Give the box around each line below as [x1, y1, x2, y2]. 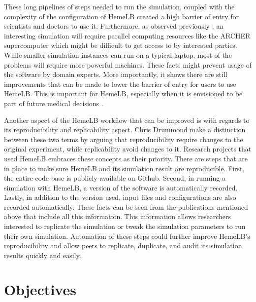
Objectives [4, 279, 76, 299]
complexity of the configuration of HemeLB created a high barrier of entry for [4, 11, 239, 21]
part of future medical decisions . [4, 98, 103, 108]
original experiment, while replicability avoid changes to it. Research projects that [4, 144, 252, 154]
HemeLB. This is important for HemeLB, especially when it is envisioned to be [4, 88, 243, 99]
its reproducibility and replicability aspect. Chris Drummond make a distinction [4, 124, 246, 135]
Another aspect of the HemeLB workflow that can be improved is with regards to [4, 114, 250, 125]
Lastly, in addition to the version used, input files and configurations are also [4, 192, 236, 202]
